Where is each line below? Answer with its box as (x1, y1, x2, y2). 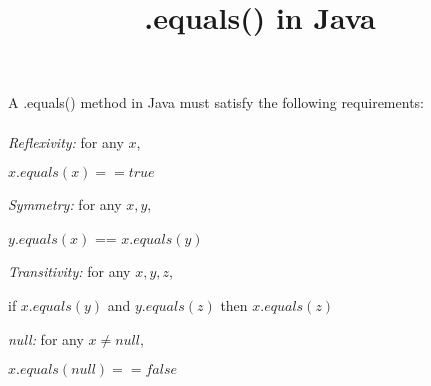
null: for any (8, 328, 84, 349)
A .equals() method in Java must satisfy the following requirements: (8, 92, 424, 113)
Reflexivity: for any (8, 131, 124, 152)
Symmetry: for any (8, 194, 122, 215)
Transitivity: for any (8, 261, 131, 282)
